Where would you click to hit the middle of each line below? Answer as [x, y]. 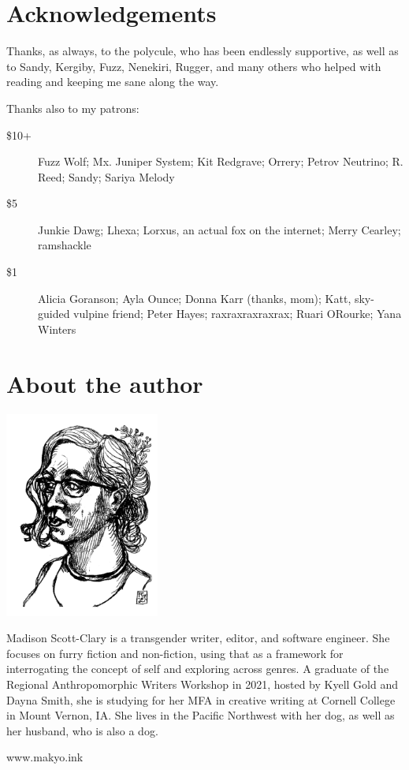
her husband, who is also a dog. [82, 730]
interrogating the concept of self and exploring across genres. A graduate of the [198, 669]
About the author [105, 383]
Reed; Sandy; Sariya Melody [106, 176]
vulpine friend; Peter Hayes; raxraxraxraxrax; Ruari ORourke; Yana [238, 314]
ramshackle [65, 245]
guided [54, 314]
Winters [57, 329]
